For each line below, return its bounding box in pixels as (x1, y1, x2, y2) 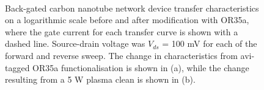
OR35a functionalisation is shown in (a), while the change (32, 61, 249, 74)
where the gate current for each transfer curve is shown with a (5, 25, 238, 38)
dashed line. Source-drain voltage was (5, 37, 145, 50)
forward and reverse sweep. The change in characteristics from (5, 49, 238, 61)
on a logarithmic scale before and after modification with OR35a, (5, 13, 249, 26)
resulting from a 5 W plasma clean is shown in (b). (5, 73, 196, 86)
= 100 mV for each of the (162, 37, 257, 50)
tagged (5, 61, 30, 74)
